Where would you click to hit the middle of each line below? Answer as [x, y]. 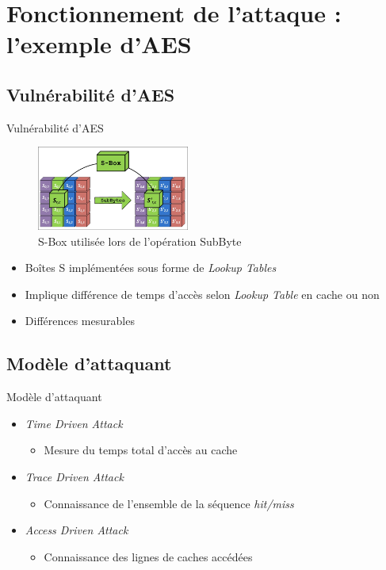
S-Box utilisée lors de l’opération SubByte [140, 241]
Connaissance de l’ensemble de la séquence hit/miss [169, 503]
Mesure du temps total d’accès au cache [141, 450]
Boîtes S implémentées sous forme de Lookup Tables [151, 268]
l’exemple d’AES [99, 44]
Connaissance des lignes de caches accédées [148, 556]
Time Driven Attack [74, 423]
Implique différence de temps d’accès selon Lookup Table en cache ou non [202, 294]
